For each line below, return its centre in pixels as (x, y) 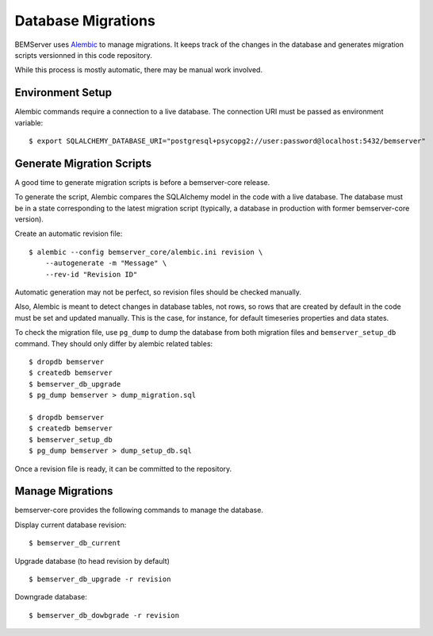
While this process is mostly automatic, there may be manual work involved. (139, 70)
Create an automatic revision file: (69, 233)
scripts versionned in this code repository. (83, 55)
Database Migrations (85, 21)
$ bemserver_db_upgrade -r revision (100, 579)
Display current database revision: (71, 525)
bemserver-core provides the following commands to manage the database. (139, 510)
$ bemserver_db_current (75, 543)
